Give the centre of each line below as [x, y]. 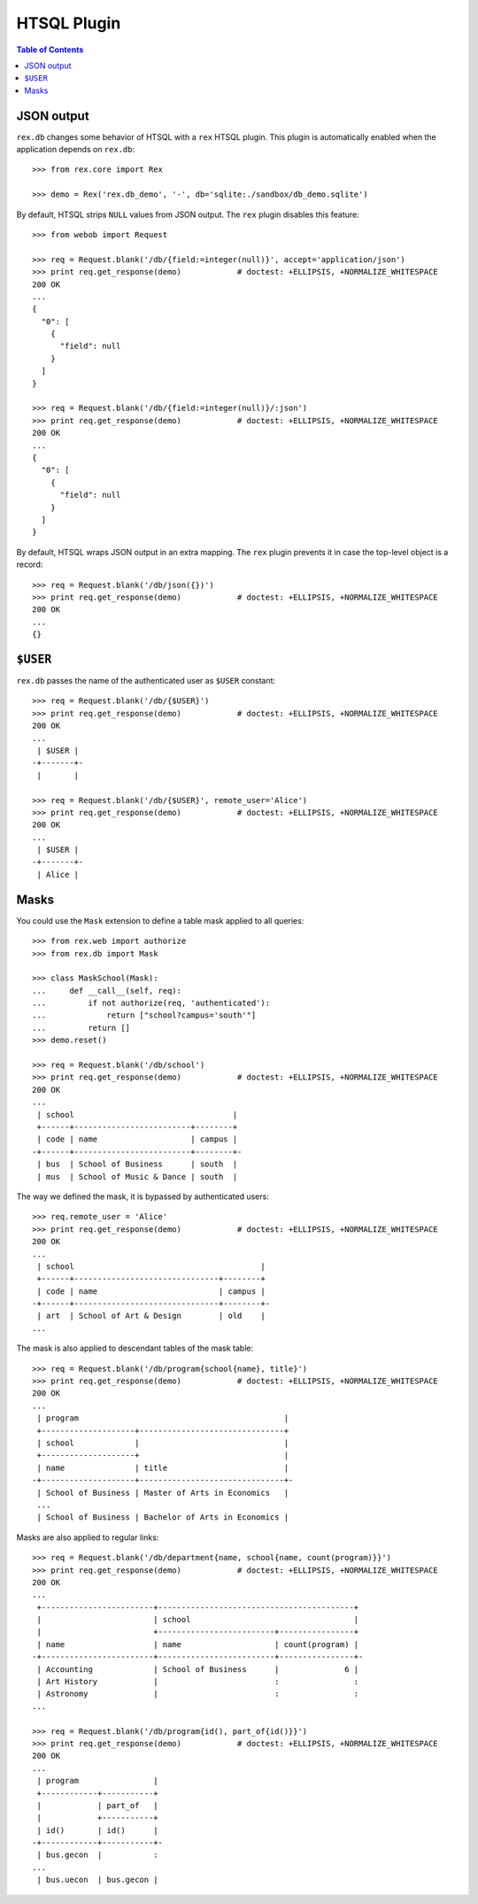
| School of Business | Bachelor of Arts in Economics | [163, 1517]
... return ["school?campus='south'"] [144, 1015]
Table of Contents [50, 50]
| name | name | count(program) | [198, 1644]
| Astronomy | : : [198, 1694]
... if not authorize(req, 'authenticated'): [151, 1003]
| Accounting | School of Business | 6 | [198, 1669]
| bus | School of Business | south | [137, 1164]
